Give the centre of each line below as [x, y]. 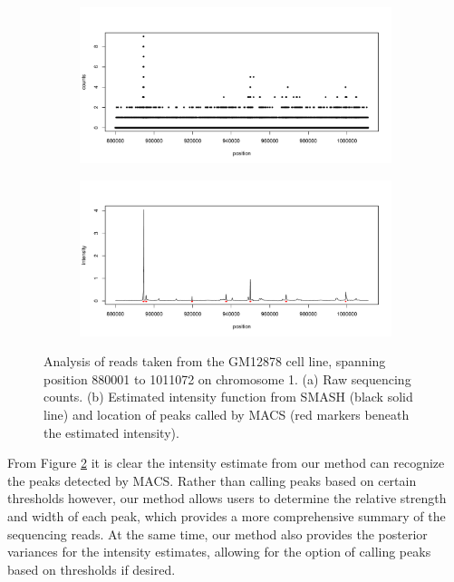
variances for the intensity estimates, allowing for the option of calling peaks [219, 552]
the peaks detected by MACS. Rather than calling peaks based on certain [212, 480]
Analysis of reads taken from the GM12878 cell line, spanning [215, 361]
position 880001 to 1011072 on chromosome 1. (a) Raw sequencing [227, 378]
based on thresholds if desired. [92, 569]
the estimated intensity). [111, 432]
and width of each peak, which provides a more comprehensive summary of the [227, 515]
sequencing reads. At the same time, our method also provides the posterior [217, 533]
